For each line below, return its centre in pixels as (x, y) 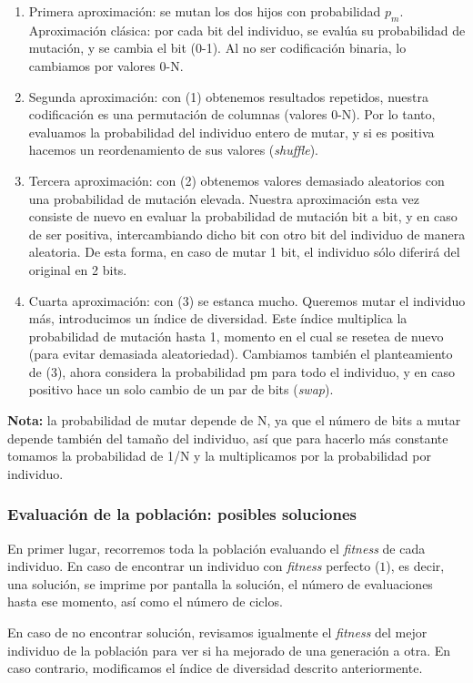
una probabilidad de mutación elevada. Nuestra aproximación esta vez (224, 198)
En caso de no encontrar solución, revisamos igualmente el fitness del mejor (217, 632)
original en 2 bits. (78, 269)
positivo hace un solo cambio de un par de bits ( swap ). (181, 389)
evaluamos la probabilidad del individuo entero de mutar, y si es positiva (231, 132)
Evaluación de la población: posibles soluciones (182, 514)
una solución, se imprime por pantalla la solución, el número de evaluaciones (220, 583)
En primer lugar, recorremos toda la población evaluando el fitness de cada (216, 548)
